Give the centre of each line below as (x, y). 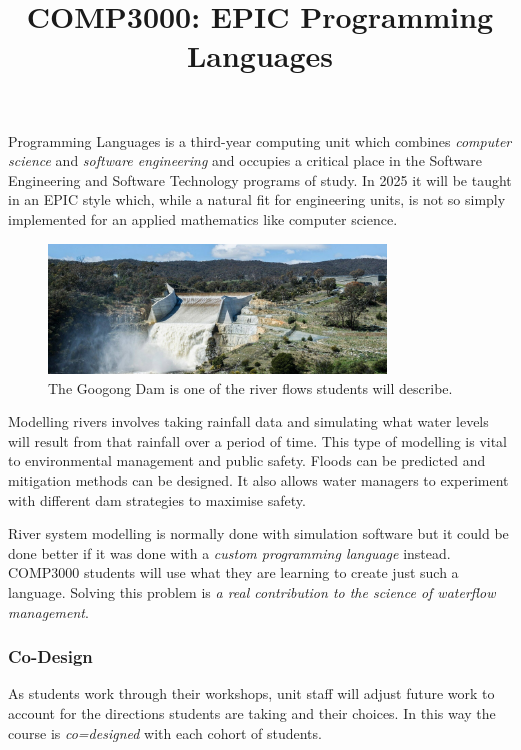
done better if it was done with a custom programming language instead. (229, 552)
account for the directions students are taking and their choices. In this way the (252, 712)
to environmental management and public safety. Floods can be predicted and (247, 460)
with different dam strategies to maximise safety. (157, 499)
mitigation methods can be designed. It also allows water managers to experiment (258, 480)
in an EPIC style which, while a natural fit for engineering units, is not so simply (257, 199)
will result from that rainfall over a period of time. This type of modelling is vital (258, 440)
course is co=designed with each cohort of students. (165, 732)
